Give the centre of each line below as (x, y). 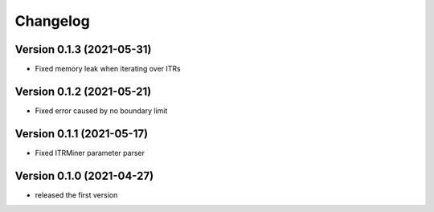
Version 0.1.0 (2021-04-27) (84, 175)
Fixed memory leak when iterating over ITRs (108, 69)
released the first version (76, 195)
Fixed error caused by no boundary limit (101, 110)
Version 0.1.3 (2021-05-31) (83, 49)
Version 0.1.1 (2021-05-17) (82, 134)
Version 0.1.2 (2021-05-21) (83, 91)
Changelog (52, 21)
